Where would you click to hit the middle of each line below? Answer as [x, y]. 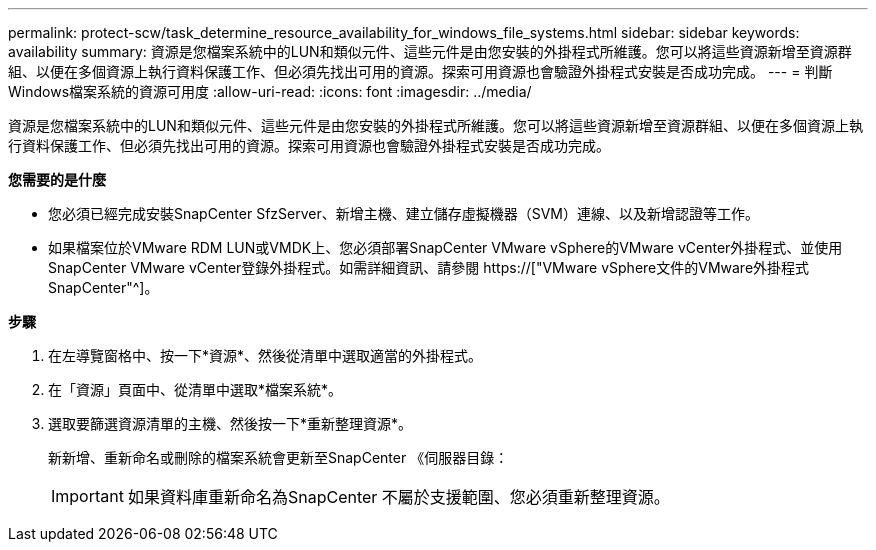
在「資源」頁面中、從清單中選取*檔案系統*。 [195, 389]
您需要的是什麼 [57, 179]
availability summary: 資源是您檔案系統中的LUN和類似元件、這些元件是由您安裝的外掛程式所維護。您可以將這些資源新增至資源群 [430, 51]
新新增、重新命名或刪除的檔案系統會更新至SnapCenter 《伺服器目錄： [278, 457]
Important [87, 496]
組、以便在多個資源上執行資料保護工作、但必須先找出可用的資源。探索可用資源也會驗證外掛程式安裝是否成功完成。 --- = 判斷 [420, 71]
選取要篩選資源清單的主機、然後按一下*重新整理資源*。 [230, 423]
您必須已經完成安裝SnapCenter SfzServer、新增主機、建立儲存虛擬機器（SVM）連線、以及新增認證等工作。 [404, 213]
